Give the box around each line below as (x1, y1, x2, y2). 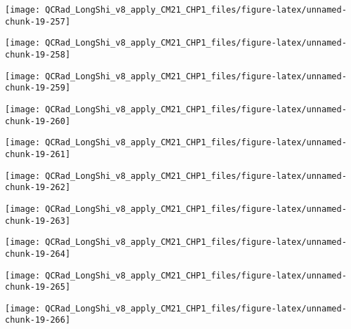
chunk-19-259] (5, 83, 71, 93)
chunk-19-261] (5, 149, 71, 159)
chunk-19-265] (5, 282, 71, 293)
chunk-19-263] (5, 215, 71, 226)
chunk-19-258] (5, 49, 71, 60)
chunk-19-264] (5, 248, 71, 259)
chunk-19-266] (5, 315, 71, 325)
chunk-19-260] (5, 116, 71, 126)
